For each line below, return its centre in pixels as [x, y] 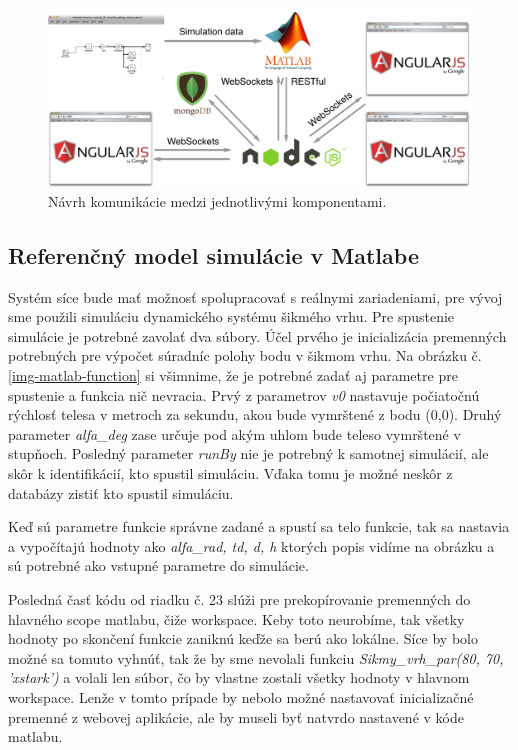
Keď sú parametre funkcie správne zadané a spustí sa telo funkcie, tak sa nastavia [259, 526]
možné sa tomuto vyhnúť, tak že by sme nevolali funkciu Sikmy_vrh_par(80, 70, [256, 657]
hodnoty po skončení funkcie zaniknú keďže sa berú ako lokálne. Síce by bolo [243, 638]
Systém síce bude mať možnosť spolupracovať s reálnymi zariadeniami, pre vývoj [255, 296]
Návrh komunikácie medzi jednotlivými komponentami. [217, 200]
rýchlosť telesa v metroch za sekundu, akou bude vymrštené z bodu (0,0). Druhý [255, 414]
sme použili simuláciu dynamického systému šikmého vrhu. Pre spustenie [231, 316]
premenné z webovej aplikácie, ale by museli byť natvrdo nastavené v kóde [236, 716]
